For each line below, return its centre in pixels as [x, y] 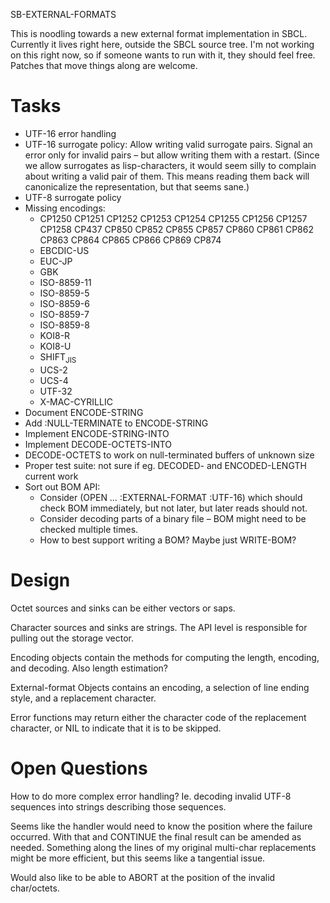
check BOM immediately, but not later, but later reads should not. [173, 508]
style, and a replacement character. [83, 698]
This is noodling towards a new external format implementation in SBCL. [159, 33]
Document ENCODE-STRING [84, 412]
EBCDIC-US [64, 250]
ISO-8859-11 [65, 282]
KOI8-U [55, 346]
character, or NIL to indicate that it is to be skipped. [116, 728]
